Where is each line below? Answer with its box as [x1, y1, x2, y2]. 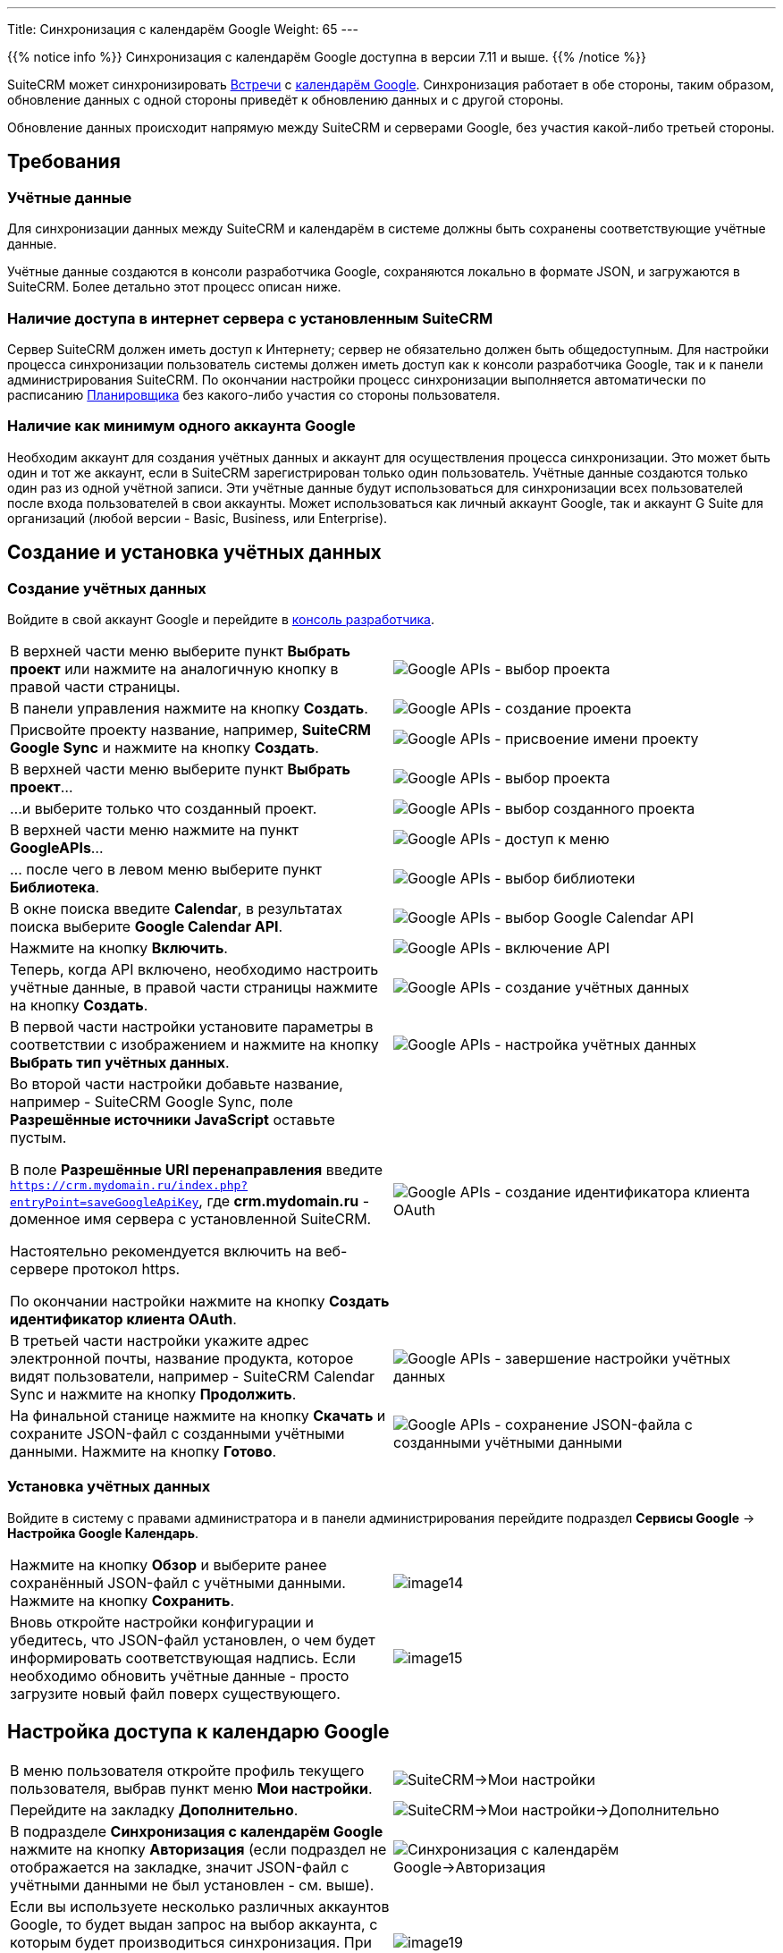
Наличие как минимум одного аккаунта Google [7, 417, 356, 435]
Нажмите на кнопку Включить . [10, 938, 228, 957]
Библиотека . [10, 877, 100, 896]
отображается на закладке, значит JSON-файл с [10, 1857, 349, 1876]
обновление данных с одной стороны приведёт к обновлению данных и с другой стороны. [7, 92, 564, 107]
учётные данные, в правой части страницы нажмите [10, 977, 378, 996]
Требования [7, 150, 121, 173]
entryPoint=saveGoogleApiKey [10, 1195, 199, 1209]
